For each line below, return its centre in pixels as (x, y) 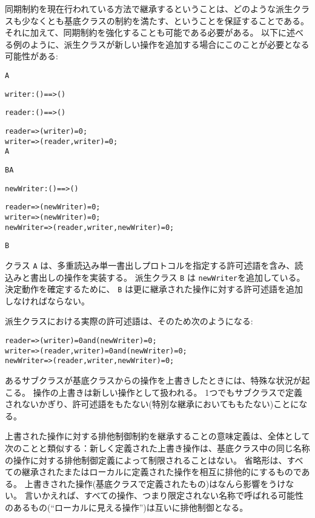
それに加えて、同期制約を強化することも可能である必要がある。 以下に (146, 32)
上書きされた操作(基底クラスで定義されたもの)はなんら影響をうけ (155, 483)
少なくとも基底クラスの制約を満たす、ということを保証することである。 (165, 20)
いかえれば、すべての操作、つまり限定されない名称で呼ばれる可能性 (168, 495)
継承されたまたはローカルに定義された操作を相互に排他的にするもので (161, 472)
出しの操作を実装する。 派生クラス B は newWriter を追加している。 (172, 277)
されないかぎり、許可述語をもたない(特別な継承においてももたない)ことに (152, 404)
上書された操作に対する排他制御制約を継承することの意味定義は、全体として (157, 436)
